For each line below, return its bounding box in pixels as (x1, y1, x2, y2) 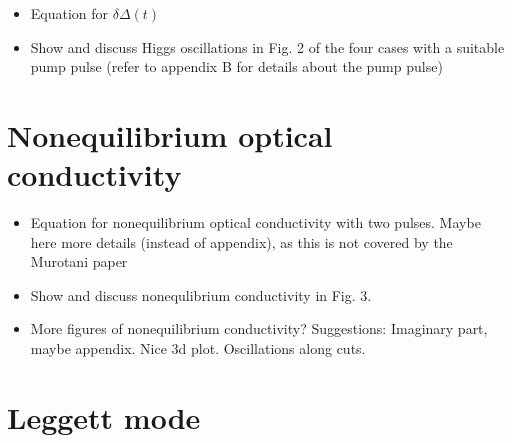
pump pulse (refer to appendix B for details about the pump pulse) (30, 56, 443, 77)
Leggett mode (7, 396, 201, 437)
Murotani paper (30, 251, 128, 272)
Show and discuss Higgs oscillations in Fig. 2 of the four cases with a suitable (30, 36, 505, 57)
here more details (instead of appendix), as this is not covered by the (30, 231, 453, 252)
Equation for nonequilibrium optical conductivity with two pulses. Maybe (30, 212, 481, 233)
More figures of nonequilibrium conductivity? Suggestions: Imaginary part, (30, 318, 488, 339)
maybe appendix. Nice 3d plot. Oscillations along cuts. (30, 338, 366, 359)
